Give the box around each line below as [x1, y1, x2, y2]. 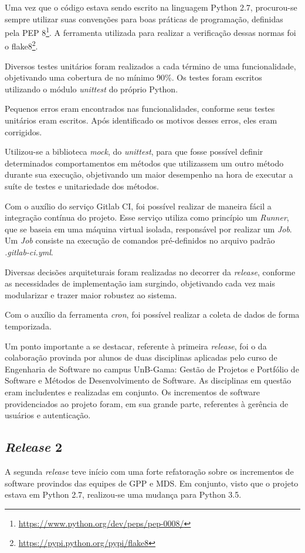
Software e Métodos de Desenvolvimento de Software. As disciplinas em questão [5, 374, 292, 387]
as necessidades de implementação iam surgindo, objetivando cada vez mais [5, 277, 275, 289]
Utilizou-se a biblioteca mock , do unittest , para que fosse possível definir [5, 145, 263, 158]
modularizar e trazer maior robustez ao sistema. [5, 288, 177, 301]
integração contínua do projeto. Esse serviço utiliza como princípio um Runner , [5, 211, 289, 224]
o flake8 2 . [5, 38, 38, 52]
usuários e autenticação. [5, 409, 91, 421]
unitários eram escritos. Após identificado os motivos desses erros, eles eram [5, 114, 277, 126]
